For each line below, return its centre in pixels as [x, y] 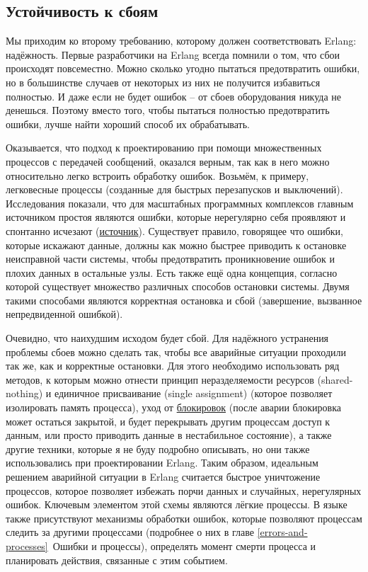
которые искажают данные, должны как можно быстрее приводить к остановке [176, 245]
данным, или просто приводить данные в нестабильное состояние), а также [169, 435]
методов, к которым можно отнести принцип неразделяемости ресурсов [160, 379]
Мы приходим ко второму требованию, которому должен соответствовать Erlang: [181, 41]
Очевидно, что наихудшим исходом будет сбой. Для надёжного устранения [167, 338]
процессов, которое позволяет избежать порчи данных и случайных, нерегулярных [184, 490]
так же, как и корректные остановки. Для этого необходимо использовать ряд [173, 366]
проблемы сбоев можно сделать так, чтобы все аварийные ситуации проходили [176, 351]
